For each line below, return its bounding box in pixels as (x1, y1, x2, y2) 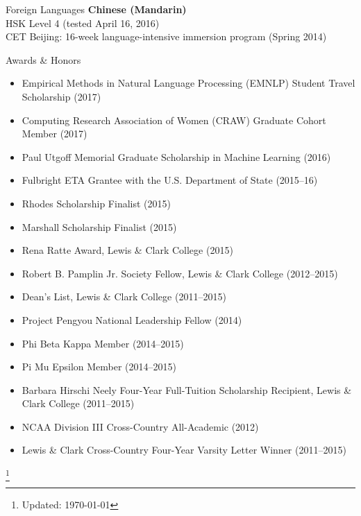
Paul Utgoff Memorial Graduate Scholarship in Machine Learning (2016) (22, 149, 331, 164)
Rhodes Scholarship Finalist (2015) (22, 196, 171, 210)
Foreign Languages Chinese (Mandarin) (6, 2, 187, 16)
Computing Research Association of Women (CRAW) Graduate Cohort (22, 112, 326, 127)
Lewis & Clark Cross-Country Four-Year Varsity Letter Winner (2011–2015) (22, 442, 346, 457)
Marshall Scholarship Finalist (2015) (22, 219, 177, 234)
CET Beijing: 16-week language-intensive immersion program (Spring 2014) (6, 29, 327, 44)
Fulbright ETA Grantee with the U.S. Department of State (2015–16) (22, 173, 318, 187)
